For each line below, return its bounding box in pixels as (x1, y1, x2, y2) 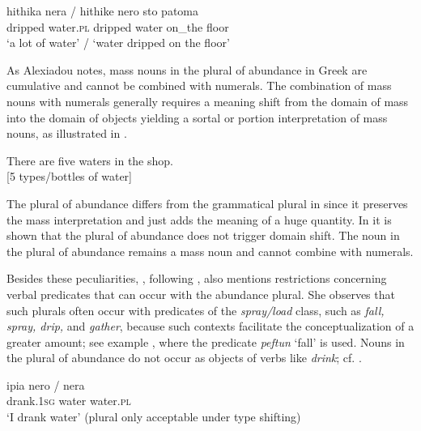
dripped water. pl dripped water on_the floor (6, 18, 229, 35)
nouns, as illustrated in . (6, 125, 127, 142)
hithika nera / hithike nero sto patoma (6, 2, 199, 19)
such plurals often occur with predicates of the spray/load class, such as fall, (6, 301, 385, 318)
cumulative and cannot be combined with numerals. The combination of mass (6, 77, 392, 94)
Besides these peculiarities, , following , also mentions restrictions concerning (6, 270, 387, 287)
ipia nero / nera (6, 376, 85, 393)
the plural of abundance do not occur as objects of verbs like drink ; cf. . (6, 349, 362, 366)
